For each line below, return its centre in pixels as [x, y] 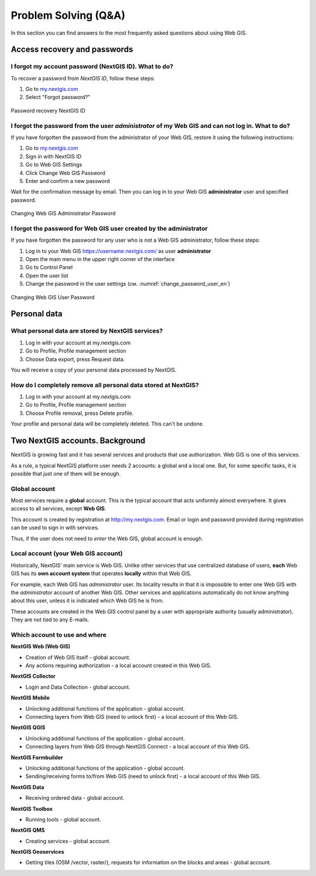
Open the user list [47, 275]
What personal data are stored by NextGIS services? [87, 331]
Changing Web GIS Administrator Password [63, 214]
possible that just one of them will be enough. [66, 473]
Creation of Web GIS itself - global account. [78, 657]
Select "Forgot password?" [58, 97]
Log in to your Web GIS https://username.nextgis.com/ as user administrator [118, 251]
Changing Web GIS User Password [53, 297]
